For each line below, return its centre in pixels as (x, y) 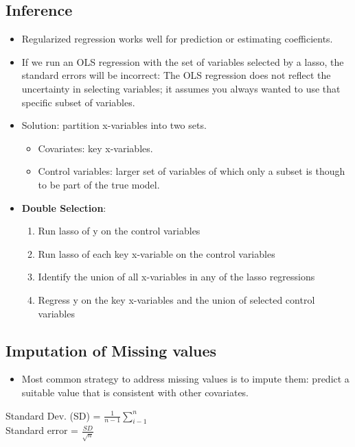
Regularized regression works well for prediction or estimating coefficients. (177, 39)
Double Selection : (64, 207)
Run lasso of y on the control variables (119, 231)
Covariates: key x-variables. (95, 148)
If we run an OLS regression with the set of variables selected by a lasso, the (183, 61)
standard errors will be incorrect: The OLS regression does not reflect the (176, 75)
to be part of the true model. (99, 184)
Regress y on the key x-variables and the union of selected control (176, 299)
